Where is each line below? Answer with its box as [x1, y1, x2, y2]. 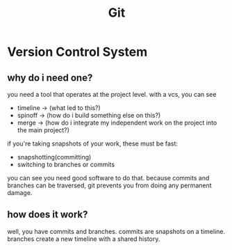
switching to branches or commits [17, 160, 115, 169]
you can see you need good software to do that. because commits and [7, 174, 210, 182]
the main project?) [17, 126, 69, 134]
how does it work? [7, 209, 88, 221]
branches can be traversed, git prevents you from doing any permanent [7, 181, 212, 189]
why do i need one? [7, 72, 93, 84]
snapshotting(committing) [17, 153, 92, 161]
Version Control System [7, 44, 148, 60]
